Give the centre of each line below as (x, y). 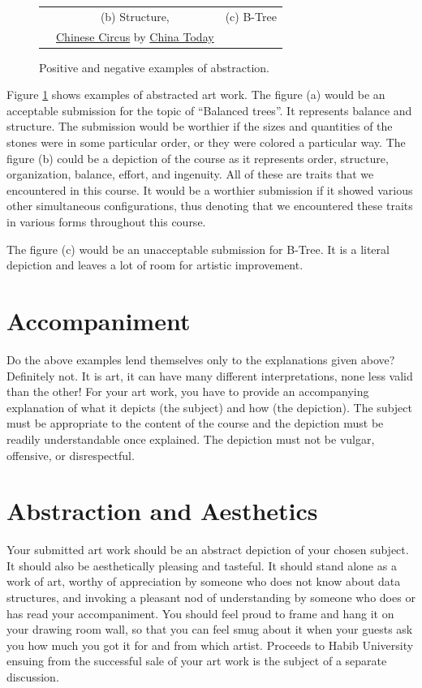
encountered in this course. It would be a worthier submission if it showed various (210, 189)
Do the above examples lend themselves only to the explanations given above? (201, 359)
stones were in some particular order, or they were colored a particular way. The (206, 142)
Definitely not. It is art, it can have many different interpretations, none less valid (210, 375)
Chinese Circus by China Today (135, 36)
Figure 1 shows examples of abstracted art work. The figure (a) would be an (196, 95)
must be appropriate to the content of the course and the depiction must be (195, 423)
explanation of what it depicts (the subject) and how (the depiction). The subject (209, 407)
